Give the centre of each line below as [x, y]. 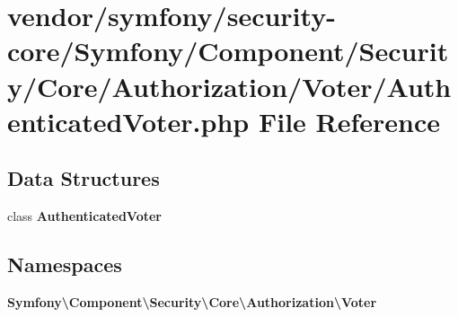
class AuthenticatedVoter [84, 216]
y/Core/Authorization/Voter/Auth [229, 86]
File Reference [349, 121]
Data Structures [84, 178]
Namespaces [65, 264]
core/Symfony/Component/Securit [228, 51]
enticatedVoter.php [128, 121]
